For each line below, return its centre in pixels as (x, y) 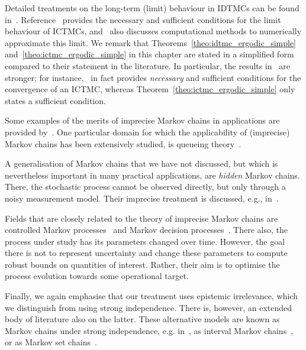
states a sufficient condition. (55, 100)
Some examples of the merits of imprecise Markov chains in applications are (142, 120)
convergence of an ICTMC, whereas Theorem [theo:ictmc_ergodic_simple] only (150, 89)
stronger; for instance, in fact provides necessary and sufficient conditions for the (153, 77)
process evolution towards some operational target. (97, 276)
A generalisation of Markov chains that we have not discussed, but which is (141, 163)
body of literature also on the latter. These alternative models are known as (142, 319)
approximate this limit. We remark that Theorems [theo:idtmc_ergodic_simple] (150, 42)
